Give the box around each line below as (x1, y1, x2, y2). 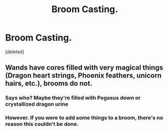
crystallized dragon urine (5, 101, 69, 108)
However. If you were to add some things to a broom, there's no (5, 114, 163, 121)
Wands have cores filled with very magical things (5, 63, 163, 72)
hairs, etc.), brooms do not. (5, 79, 92, 88)
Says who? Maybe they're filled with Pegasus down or (5, 95, 141, 102)
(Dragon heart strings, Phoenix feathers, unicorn (5, 71, 162, 80)
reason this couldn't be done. (5, 120, 79, 127)
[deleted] (5, 49, 24, 55)
